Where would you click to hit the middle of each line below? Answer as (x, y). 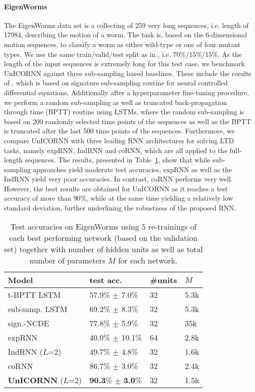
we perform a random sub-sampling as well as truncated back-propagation (115, 102)
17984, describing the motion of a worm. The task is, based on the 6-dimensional (126, 35)
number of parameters (68, 260)
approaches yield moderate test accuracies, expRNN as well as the (132, 169)
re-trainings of (172, 226)
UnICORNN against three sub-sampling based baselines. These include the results (128, 73)
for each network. (148, 260)
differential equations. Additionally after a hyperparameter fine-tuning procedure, (127, 92)
